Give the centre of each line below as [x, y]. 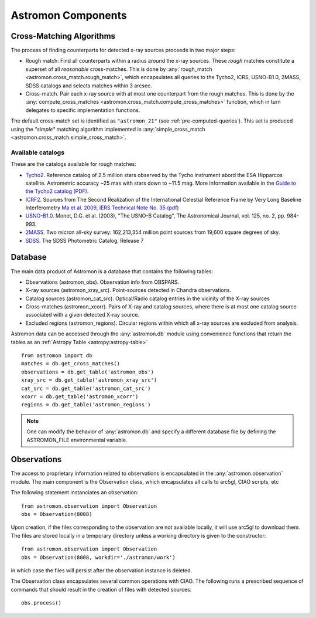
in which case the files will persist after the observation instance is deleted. [102, 570]
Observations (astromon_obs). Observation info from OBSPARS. [102, 282]
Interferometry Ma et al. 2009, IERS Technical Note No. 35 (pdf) [102, 208]
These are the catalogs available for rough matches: [74, 164]
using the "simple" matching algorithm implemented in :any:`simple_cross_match [108, 129]
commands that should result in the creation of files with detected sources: [101, 589]
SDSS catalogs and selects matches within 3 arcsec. [89, 86]
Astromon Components [69, 15]
